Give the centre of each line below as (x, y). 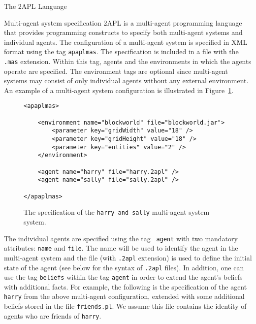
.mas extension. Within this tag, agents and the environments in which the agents (128, 61)
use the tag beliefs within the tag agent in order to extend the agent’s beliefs (123, 277)
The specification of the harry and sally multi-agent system (117, 212)
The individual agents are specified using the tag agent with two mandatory (121, 238)
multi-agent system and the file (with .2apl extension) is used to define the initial (128, 257)
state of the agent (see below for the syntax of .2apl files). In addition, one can (124, 267)
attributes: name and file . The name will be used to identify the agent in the (121, 248)
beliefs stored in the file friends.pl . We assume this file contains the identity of (125, 306)
